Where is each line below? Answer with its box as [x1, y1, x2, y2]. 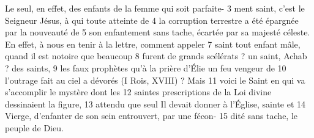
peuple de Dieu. [5, 121, 64, 134]
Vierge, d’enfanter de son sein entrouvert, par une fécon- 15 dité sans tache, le [5, 109, 298, 122]
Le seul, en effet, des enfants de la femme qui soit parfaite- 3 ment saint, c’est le [5, 2, 305, 14]
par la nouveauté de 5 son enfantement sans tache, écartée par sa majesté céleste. [5, 26, 310, 38]
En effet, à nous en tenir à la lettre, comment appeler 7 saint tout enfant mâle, [5, 37, 301, 50]
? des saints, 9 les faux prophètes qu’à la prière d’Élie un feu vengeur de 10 [5, 61, 286, 74]
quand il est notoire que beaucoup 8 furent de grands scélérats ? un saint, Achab [5, 49, 307, 62]
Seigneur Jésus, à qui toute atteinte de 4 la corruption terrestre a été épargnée [5, 13, 299, 26]
